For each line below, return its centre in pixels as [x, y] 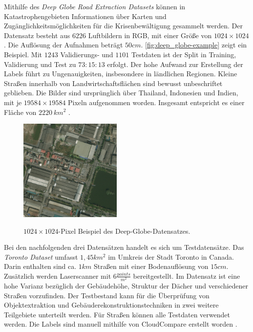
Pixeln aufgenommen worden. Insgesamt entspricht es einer [156, 102]
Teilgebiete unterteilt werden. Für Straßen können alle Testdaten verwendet [117, 314]
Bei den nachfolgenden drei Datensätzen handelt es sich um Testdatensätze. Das [124, 247]
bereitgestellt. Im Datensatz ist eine [187, 276]
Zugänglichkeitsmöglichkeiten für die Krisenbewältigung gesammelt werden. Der [124, 26]
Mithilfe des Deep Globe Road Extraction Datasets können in [95, 6]
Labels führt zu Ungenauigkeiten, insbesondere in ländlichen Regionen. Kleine [121, 74]
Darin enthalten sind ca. [40, 266]
